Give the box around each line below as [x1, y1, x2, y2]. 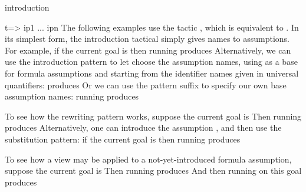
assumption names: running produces [5, 90, 139, 102]
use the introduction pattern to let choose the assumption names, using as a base [5, 55, 298, 68]
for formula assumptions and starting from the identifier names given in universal [5, 67, 299, 79]
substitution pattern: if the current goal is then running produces [5, 133, 241, 145]
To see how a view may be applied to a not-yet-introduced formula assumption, [5, 153, 292, 165]
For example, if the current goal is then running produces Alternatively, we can [5, 44, 291, 56]
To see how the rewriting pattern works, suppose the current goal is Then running [5, 110, 302, 122]
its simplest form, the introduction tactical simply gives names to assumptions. [5, 32, 289, 45]
